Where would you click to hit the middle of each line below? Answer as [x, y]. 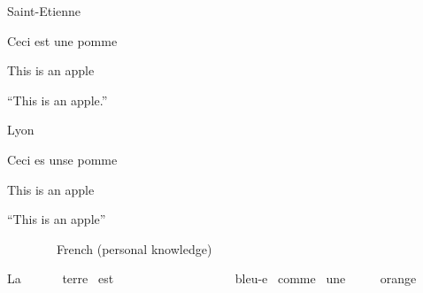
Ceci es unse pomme [62, 159]
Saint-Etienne [44, 11]
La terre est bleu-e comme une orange [212, 278]
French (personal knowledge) [134, 248]
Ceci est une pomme [62, 40]
